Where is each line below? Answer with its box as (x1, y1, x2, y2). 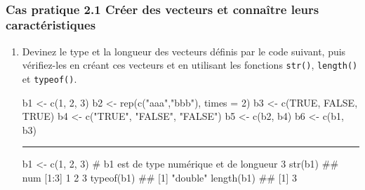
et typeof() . (22, 71, 77, 86)
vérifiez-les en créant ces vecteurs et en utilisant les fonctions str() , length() (22, 57, 358, 72)
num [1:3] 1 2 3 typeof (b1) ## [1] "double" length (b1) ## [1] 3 (22, 170, 298, 185)
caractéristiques (6, 16, 96, 34)
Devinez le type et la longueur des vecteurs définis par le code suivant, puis (22, 43, 346, 58)
